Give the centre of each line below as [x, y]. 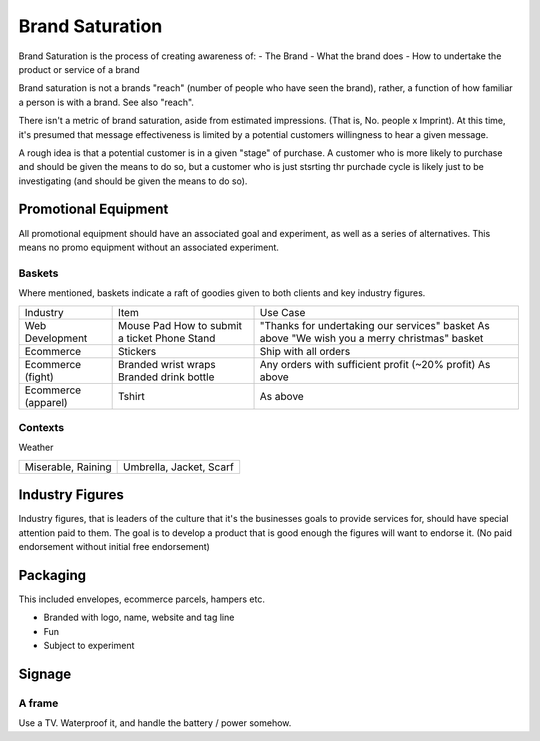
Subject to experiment [89, 646]
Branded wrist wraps [166, 364]
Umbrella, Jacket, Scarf [178, 467]
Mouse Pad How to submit [180, 325]
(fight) [39, 377]
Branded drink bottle [166, 377]
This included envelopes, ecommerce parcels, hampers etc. [141, 599]
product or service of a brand [79, 69]
